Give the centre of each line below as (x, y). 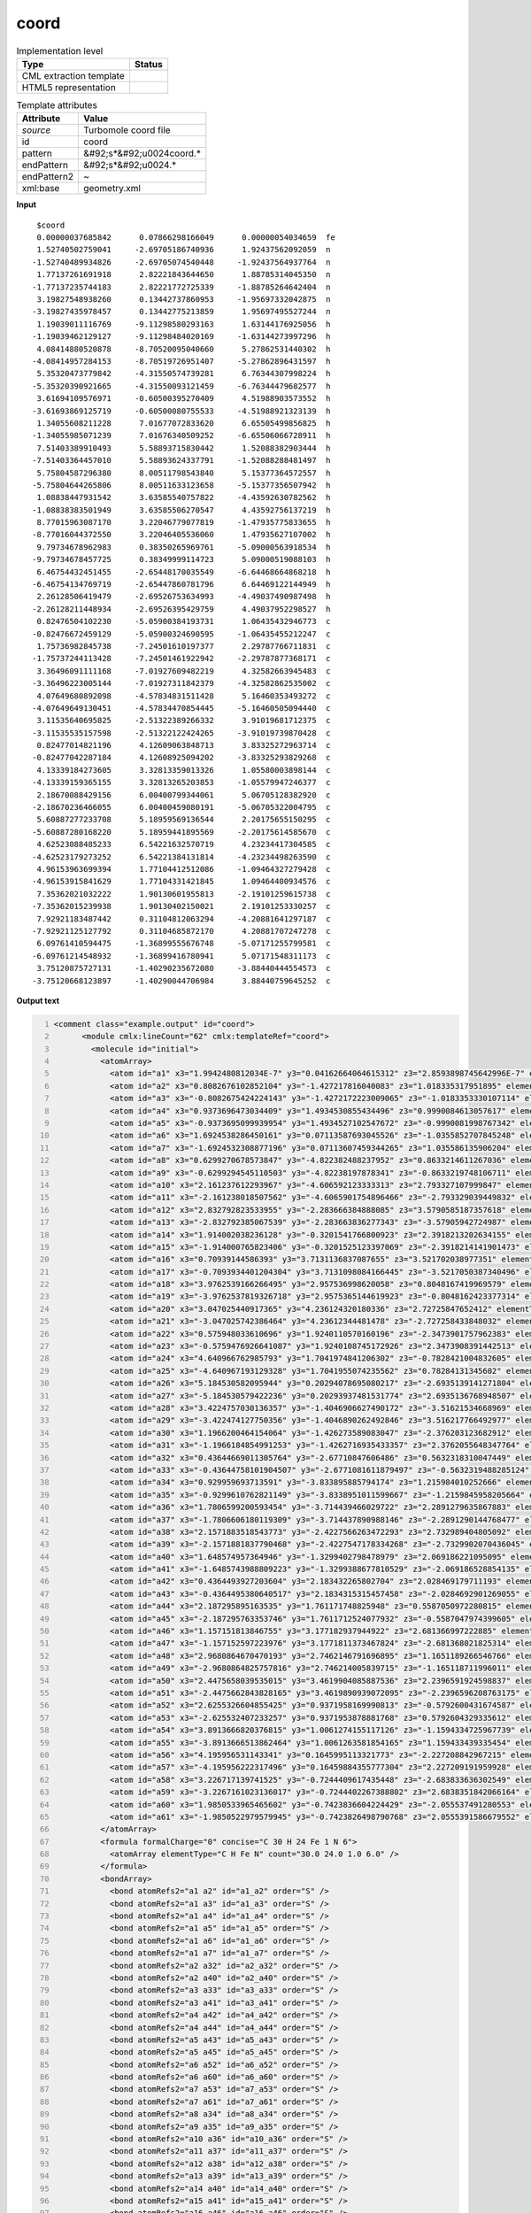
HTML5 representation (69, 87)
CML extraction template (73, 75)
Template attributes (57, 105)
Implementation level (60, 50)
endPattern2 (48, 177)
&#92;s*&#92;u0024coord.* (142, 153)
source (36, 130)
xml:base (41, 189)
